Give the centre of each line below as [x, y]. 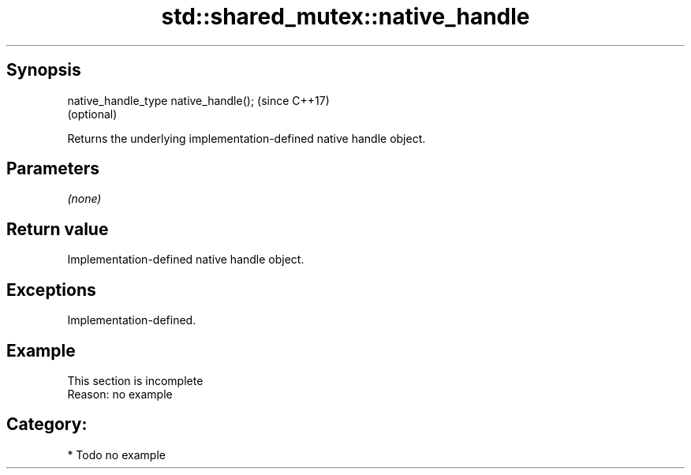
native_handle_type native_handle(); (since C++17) [198, 100]
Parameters [53, 169]
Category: [47, 425]
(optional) [92, 114]
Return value [58, 229]
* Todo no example [116, 454]
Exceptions [51, 290]
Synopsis [44, 70]
